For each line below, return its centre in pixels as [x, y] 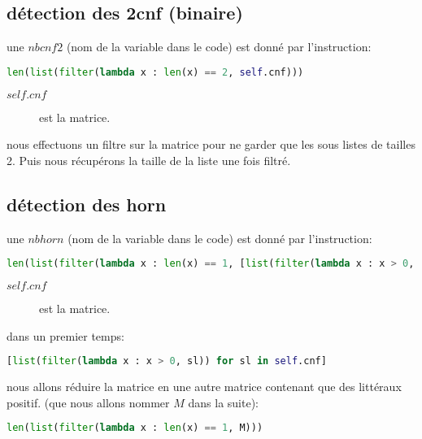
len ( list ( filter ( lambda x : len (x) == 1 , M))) [135, 428]
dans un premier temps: [65, 335]
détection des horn [87, 204]
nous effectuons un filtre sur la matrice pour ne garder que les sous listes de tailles [211, 144]
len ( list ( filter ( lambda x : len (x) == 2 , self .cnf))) [155, 72]
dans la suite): [223, 402]
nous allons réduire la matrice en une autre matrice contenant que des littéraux [204, 387]
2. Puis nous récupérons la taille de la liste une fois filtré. [149, 160]
